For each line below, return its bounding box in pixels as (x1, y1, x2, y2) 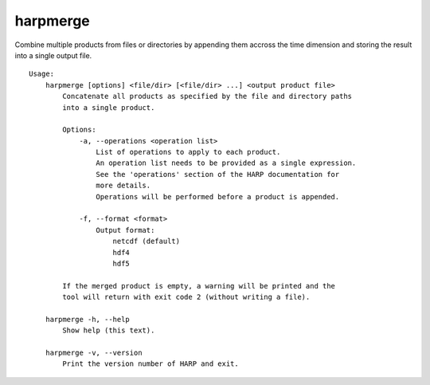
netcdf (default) (112, 237, 181, 246)
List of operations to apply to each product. (96, 147, 281, 157)
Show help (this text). (62, 326, 155, 335)
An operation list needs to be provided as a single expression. (96, 159, 357, 167)
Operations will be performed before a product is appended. (96, 192, 340, 201)
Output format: (96, 226, 155, 234)
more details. (96, 181, 151, 191)
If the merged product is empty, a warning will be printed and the (62, 281, 336, 290)
